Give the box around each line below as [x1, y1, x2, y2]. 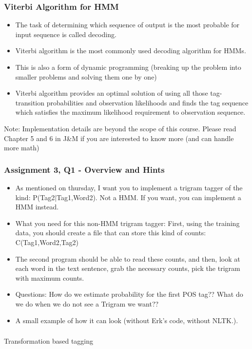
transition [15, 97, 45, 107]
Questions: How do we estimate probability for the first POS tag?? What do [15, 289, 243, 299]
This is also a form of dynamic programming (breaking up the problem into [15, 62, 241, 72]
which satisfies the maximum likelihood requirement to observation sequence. [15, 107, 246, 117]
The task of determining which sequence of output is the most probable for [15, 20, 240, 30]
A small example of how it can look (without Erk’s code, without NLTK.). [15, 315, 238, 325]
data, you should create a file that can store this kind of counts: [15, 227, 206, 238]
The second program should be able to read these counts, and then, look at [15, 253, 240, 264]
